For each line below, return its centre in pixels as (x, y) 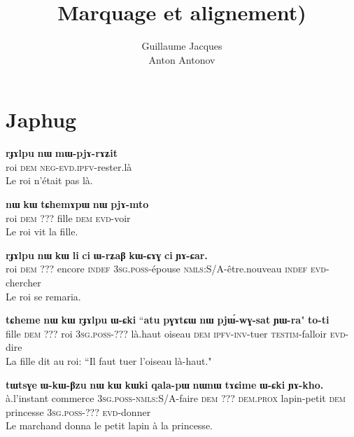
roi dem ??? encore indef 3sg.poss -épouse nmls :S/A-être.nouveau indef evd (166, 269)
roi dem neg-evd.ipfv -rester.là (69, 166)
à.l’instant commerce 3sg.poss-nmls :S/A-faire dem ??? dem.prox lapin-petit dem (176, 398)
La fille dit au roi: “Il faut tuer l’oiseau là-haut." (109, 360)
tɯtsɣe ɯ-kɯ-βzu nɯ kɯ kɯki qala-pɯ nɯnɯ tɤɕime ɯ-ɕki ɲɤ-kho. (165, 384)
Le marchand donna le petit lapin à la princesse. (109, 425)
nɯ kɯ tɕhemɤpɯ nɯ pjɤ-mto (77, 204)
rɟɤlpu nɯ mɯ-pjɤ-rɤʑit (62, 153)
